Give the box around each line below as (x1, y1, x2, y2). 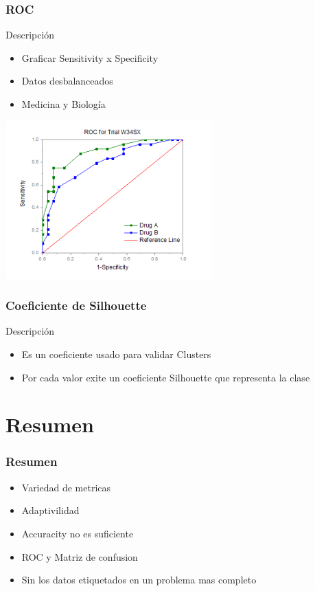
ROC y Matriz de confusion (21, 549, 138, 564)
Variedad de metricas (21, 480, 111, 494)
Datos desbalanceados (21, 74, 113, 88)
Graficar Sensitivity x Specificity (21, 50, 159, 65)
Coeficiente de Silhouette (5, 297, 147, 314)
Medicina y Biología (21, 97, 106, 111)
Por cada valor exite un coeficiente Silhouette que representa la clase (21, 370, 310, 384)
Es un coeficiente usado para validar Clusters (21, 347, 211, 361)
